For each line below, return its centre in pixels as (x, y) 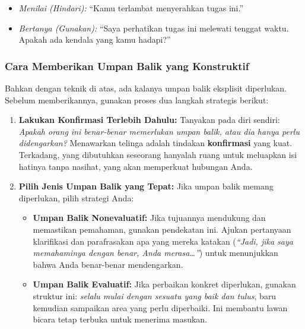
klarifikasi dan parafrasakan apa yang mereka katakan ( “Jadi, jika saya (163, 241)
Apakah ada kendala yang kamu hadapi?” (95, 39)
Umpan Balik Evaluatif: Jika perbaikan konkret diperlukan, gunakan (164, 284)
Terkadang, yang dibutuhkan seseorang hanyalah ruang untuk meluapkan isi (158, 154)
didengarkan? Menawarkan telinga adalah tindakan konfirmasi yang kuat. (155, 143)
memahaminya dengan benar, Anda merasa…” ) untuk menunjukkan (155, 253)
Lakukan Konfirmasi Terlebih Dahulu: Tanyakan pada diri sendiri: (149, 120)
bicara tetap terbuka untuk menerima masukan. (120, 319)
